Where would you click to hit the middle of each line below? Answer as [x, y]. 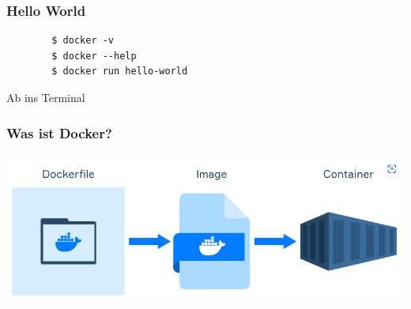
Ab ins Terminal [46, 97]
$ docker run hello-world [120, 72]
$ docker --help [94, 56]
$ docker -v [83, 41]
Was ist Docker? [59, 132]
